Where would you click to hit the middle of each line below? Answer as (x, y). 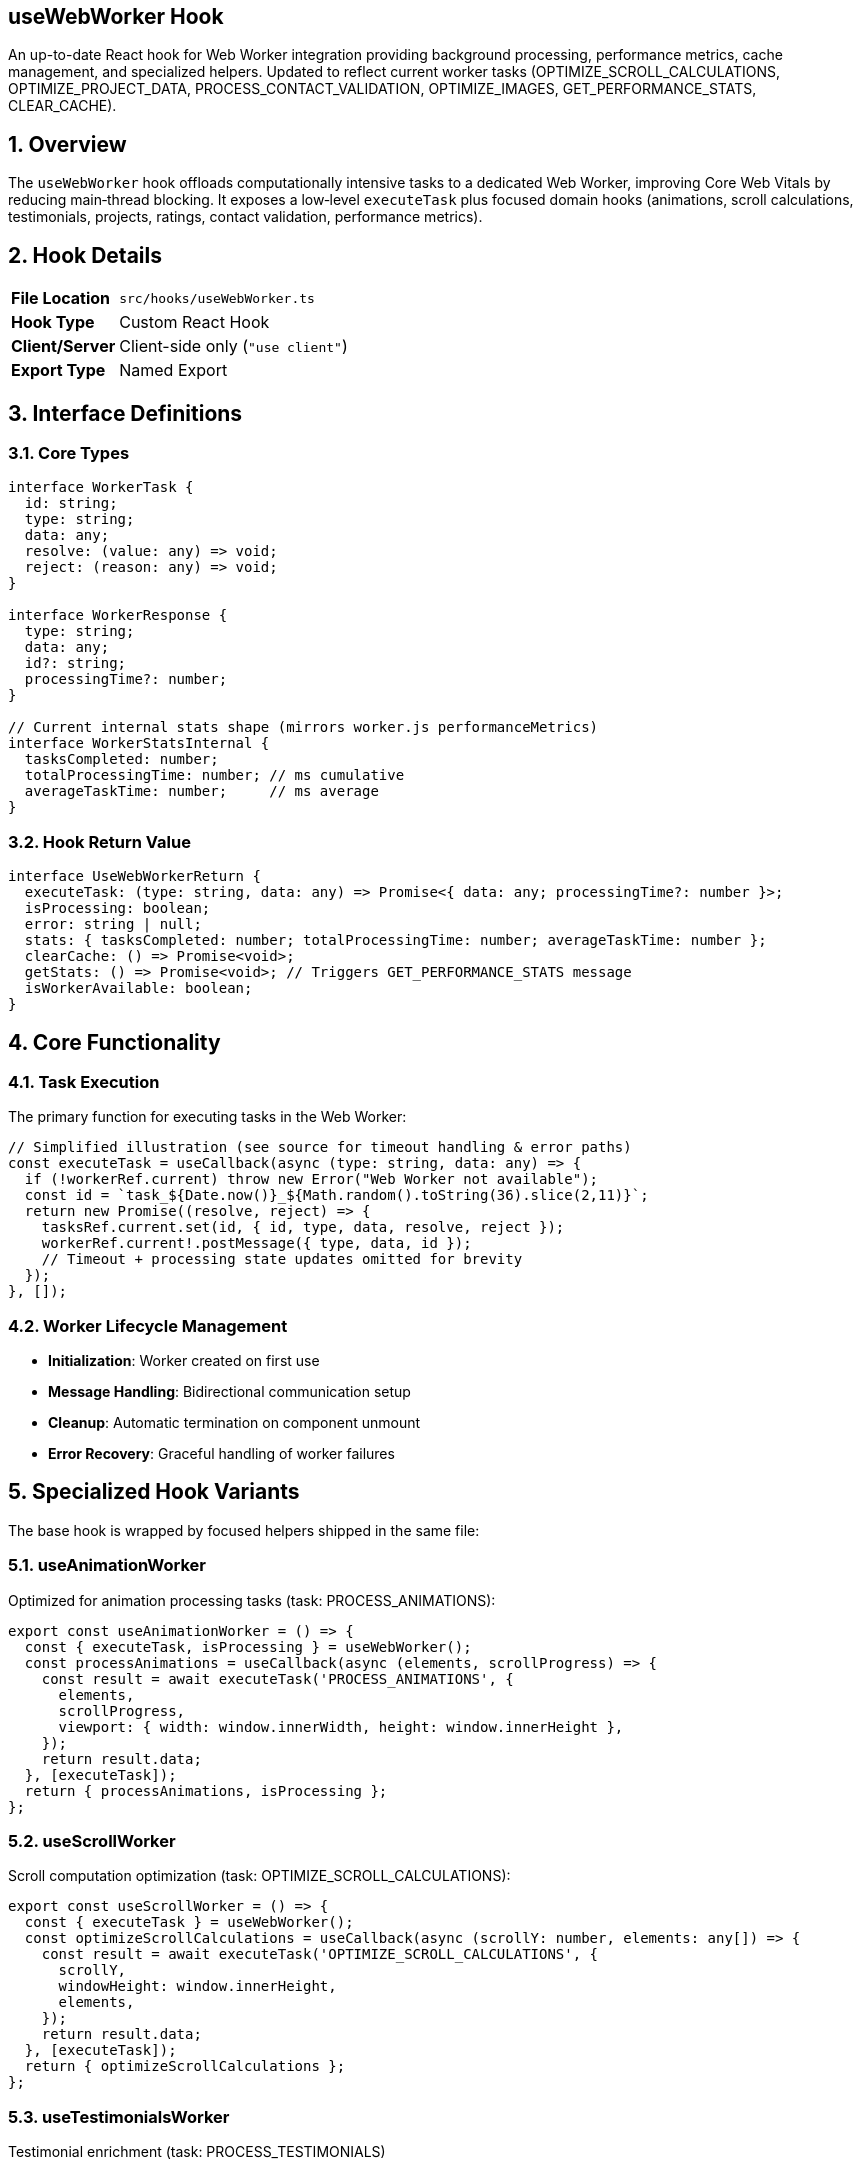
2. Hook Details (85, 255)
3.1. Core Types (69, 452)
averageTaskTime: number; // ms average (201, 791)
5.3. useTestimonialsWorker (119, 2116)
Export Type (58, 370)
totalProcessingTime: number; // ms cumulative (214, 775)
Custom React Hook (194, 322)
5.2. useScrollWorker (92, 1841)
